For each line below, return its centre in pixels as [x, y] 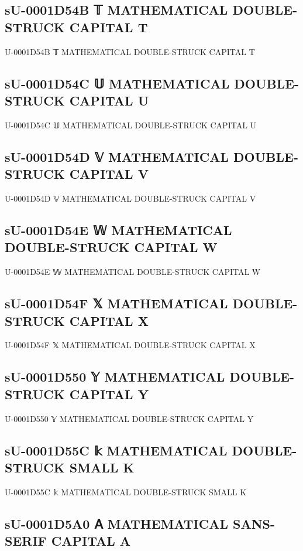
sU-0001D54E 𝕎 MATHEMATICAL [118, 229]
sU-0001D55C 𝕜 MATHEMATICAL [116, 450]
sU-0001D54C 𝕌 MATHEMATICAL [117, 83]
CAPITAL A [91, 541]
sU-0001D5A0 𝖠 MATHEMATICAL [116, 523]
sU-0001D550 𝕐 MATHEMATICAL [115, 377]
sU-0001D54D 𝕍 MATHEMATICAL [117, 156]
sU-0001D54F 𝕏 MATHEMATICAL [116, 303]
